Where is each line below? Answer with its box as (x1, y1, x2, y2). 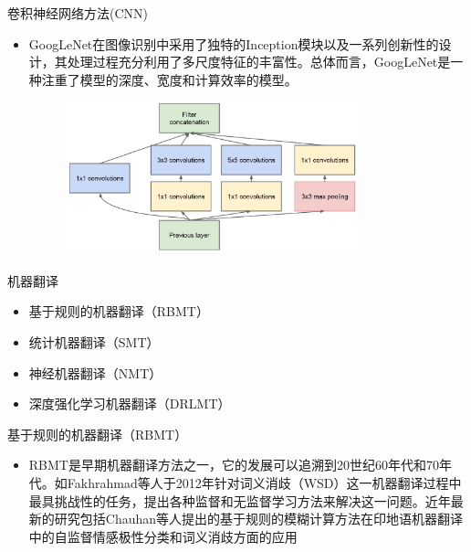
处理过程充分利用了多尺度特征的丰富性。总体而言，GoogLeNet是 (67, 52, 451, 71)
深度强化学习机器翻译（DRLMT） (28, 394, 231, 413)
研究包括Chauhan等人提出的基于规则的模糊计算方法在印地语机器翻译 (54, 509, 464, 528)
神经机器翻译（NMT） (28, 363, 162, 382)
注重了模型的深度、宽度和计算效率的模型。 (41, 69, 298, 89)
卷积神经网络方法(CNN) (7, 4, 148, 22)
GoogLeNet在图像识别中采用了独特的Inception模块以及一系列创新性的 (28, 34, 439, 53)
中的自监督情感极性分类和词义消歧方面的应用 (28, 526, 298, 546)
